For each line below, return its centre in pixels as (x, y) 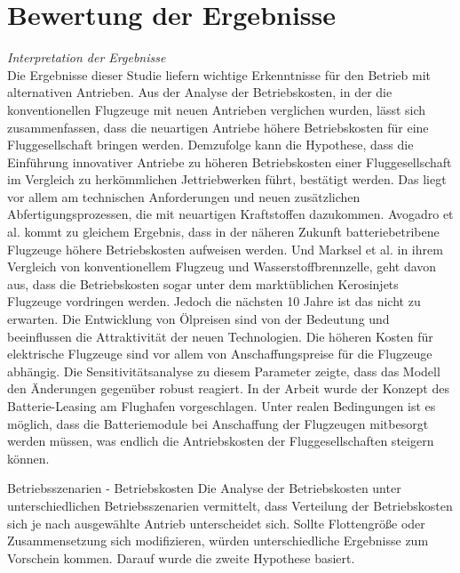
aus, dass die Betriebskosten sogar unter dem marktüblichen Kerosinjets (203, 283)
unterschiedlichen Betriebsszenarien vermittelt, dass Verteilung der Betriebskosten (230, 505)
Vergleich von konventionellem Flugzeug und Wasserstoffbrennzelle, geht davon (222, 266)
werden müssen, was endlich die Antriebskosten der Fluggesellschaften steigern (221, 441)
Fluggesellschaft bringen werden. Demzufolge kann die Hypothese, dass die (210, 145)
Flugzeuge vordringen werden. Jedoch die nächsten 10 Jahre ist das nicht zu (214, 301)
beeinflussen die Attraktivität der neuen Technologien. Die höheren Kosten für (220, 336)
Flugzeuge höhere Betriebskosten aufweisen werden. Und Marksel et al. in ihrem (225, 249)
